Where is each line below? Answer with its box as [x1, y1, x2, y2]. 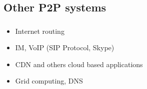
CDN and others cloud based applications [15, 59, 143, 69]
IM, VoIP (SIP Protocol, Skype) [15, 42, 114, 53]
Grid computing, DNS [15, 76, 83, 86]
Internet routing [15, 25, 64, 36]
